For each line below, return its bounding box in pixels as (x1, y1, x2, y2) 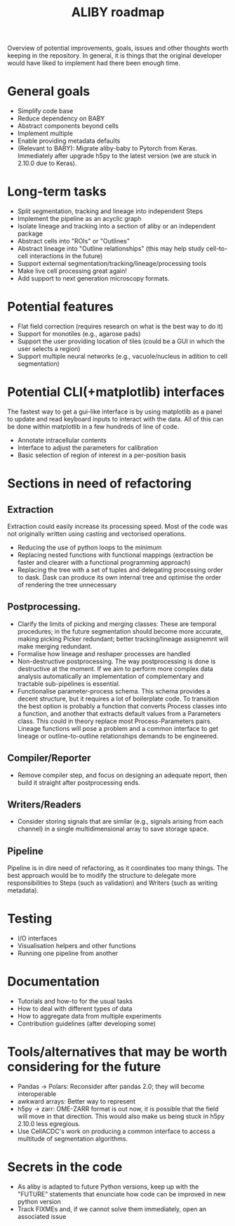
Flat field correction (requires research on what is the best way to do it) (17, 322, 223, 331)
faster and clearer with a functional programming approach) (17, 558, 191, 566)
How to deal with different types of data (17, 1004, 133, 1013)
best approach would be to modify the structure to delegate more (7, 871, 196, 880)
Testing (7, 911, 53, 927)
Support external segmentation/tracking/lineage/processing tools (17, 260, 207, 268)
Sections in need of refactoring (7, 475, 192, 492)
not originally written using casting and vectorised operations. (7, 529, 187, 538)
